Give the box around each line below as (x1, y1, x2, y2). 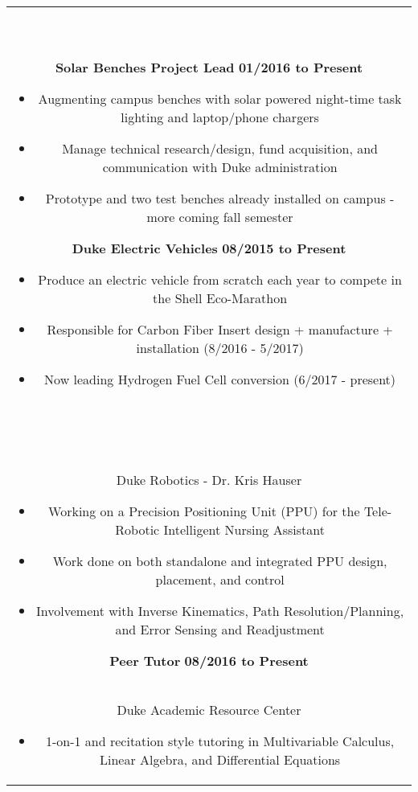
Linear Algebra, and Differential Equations (100, 750, 341, 769)
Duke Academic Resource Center (117, 700, 301, 719)
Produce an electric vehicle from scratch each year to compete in (38, 270, 402, 289)
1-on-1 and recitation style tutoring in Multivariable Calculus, (45, 732, 395, 750)
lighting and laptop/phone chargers (121, 108, 319, 126)
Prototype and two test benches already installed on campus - (45, 189, 395, 207)
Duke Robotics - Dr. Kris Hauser (116, 470, 302, 489)
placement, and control (155, 570, 285, 589)
